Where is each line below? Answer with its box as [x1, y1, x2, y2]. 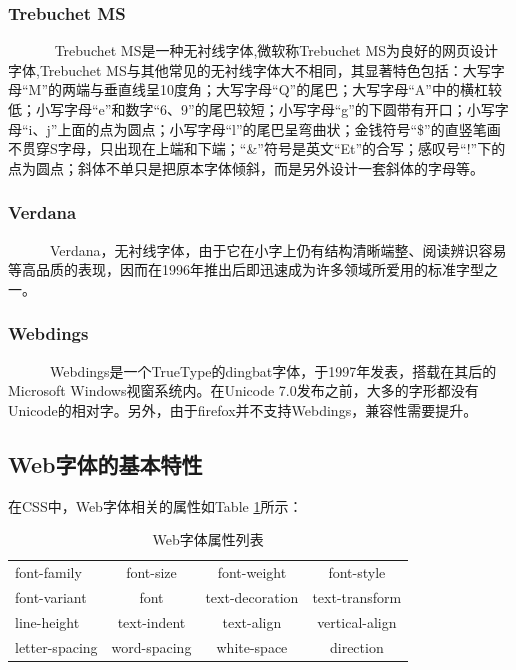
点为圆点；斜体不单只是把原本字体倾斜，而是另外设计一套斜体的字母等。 [8, 157, 484, 178]
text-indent [117, 611, 186, 632]
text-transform [312, 586, 402, 607]
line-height [15, 611, 80, 632]
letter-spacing [15, 636, 98, 657]
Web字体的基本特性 [8, 448, 203, 479]
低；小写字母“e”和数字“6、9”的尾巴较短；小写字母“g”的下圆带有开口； [8, 99, 467, 119]
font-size [126, 562, 177, 583]
